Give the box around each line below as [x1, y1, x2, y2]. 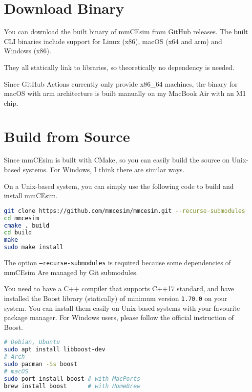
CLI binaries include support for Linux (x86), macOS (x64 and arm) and [4, 36, 222, 46]
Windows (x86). [4, 46, 51, 56]
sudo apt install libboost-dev [4, 346, 105, 353]
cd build [4, 229, 32, 236]
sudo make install [4, 244, 63, 251]
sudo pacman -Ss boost [4, 360, 78, 368]
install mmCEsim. [4, 190, 58, 201]
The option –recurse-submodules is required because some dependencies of [4, 257, 231, 268]
